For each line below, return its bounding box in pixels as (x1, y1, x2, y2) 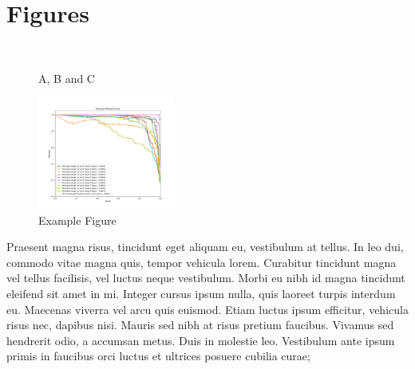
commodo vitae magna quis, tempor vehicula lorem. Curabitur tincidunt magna (6, 253, 397, 270)
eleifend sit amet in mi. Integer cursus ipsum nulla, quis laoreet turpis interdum (6, 285, 396, 302)
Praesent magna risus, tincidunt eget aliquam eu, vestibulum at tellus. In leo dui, (6, 238, 404, 255)
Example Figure (38, 211, 117, 228)
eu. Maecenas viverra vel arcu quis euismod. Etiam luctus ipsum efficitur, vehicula (6, 300, 409, 317)
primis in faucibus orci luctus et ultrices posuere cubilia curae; (6, 347, 310, 364)
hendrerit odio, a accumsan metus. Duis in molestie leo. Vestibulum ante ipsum (6, 332, 395, 348)
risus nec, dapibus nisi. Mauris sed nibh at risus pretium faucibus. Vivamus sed (6, 316, 394, 333)
